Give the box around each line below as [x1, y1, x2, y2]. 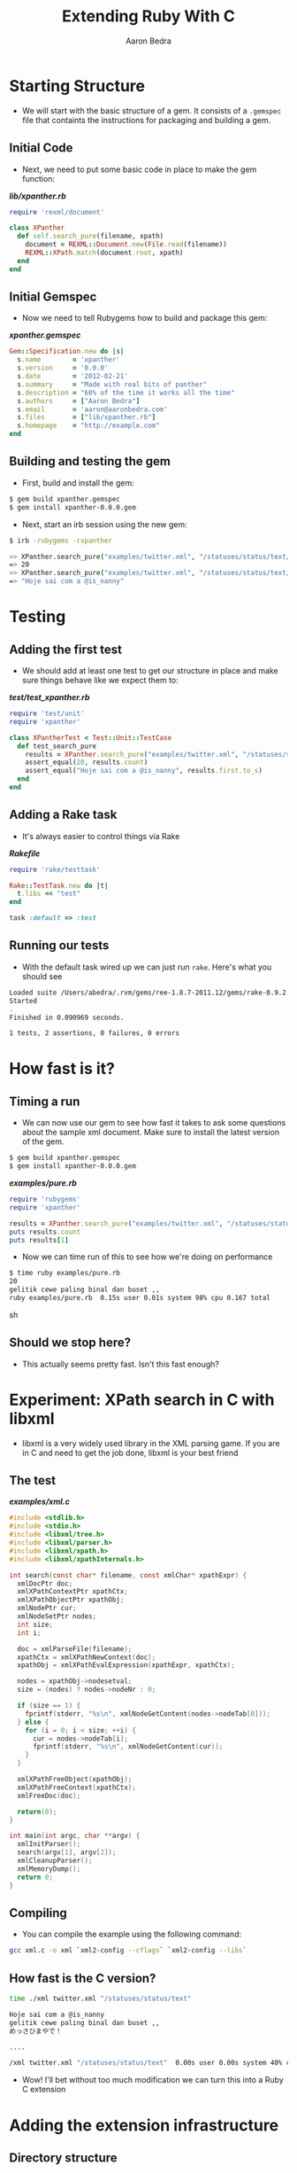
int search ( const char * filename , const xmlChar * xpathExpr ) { [9, 1570, 247, 1579]
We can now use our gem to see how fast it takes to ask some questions [21, 1118, 286, 1128]
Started [9, 996, 38, 1005]
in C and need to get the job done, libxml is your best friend [21, 1447, 239, 1458]
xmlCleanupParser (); [17, 1857, 93, 1865]
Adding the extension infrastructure [9, 2115, 279, 2135]
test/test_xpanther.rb [9, 692, 90, 702]
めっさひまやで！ [9, 2027, 63, 2036]
